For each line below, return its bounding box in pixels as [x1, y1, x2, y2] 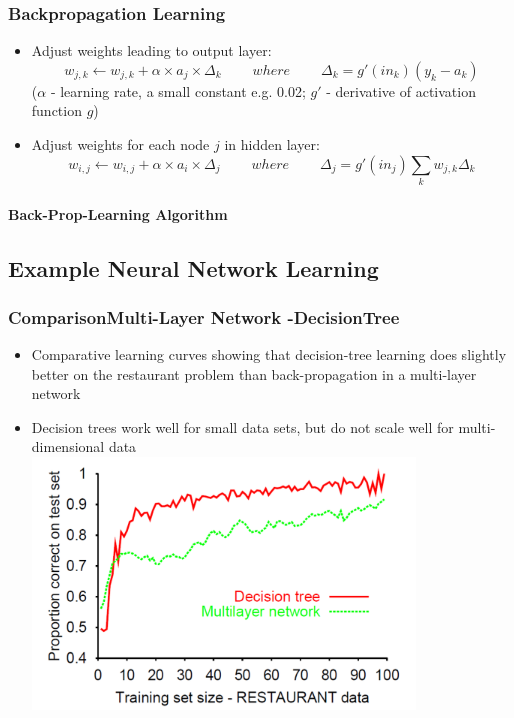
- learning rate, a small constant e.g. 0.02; [50, 80, 306, 101]
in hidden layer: [224, 134, 320, 154]
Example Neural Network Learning [8, 252, 379, 283]
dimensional [31, 436, 105, 457]
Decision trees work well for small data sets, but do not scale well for [31, 416, 454, 437]
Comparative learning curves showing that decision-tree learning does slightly [31, 344, 507, 365]
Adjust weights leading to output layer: [31, 40, 272, 61]
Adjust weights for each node [31, 134, 210, 154]
